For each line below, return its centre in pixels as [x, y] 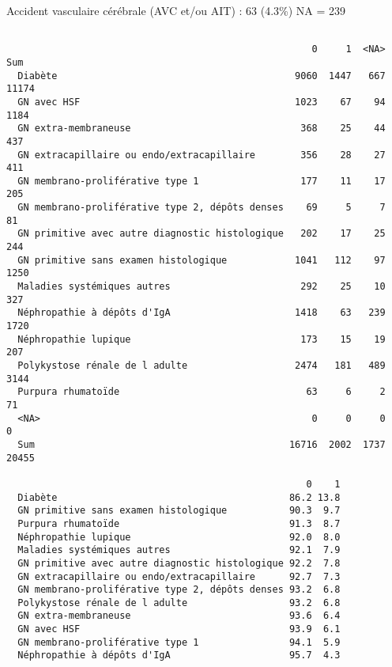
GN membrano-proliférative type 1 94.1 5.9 [179, 642]
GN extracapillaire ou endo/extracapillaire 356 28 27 [202, 155]
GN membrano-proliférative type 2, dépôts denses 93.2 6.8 [179, 590]
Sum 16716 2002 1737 [202, 444]
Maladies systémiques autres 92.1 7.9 [179, 550]
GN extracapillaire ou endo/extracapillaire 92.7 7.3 [179, 576]
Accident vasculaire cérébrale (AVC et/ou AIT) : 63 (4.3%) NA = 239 [176, 10]
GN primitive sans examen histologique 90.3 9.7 [179, 511]
